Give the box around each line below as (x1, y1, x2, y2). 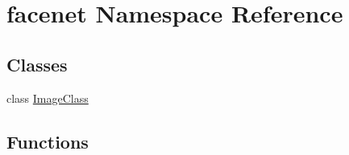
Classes (6, 51, 68, 76)
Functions (6, 128, 89, 153)
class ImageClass (6, 89, 89, 106)
